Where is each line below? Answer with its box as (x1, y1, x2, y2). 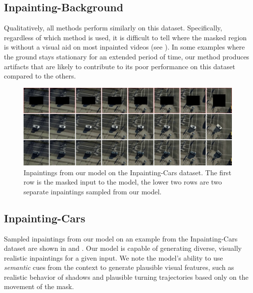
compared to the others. (4, 71, 76, 81)
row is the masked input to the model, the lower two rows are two (24, 177, 222, 187)
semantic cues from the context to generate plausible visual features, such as (4, 262, 234, 272)
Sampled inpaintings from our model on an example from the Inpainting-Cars (4, 233, 238, 243)
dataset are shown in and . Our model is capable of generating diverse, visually (4, 243, 242, 253)
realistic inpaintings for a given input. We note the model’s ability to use (4, 252, 223, 263)
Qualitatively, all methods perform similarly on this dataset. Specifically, (4, 23, 223, 33)
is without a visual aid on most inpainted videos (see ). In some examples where (4, 42, 245, 52)
